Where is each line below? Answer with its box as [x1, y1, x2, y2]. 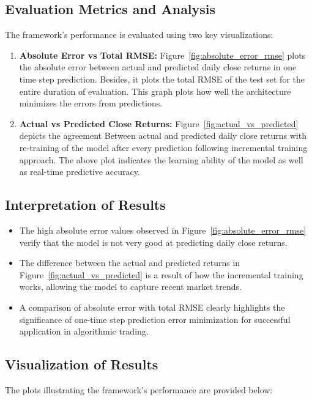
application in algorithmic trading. [19, 325, 149, 338]
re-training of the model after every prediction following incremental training [19, 141, 308, 154]
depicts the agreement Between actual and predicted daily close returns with [19, 129, 306, 142]
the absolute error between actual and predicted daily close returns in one [19, 61, 297, 73]
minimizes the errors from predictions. [19, 97, 163, 109]
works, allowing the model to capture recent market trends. [19, 280, 242, 293]
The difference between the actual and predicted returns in [19, 256, 240, 269]
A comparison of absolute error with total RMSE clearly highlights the [19, 300, 285, 313]
